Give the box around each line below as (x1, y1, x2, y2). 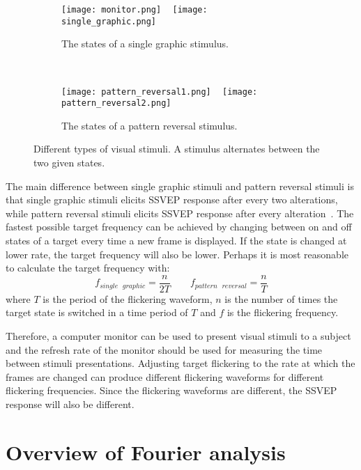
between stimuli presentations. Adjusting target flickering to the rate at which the (6, 356, 355, 370)
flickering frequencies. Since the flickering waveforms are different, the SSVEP (6, 383, 337, 398)
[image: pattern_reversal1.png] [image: (61, 86, 258, 97)
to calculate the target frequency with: (6, 260, 170, 275)
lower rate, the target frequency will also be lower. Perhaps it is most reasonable (6, 246, 348, 261)
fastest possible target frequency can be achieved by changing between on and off (6, 219, 352, 234)
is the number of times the (224, 291, 338, 306)
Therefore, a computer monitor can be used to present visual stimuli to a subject (6, 329, 351, 343)
